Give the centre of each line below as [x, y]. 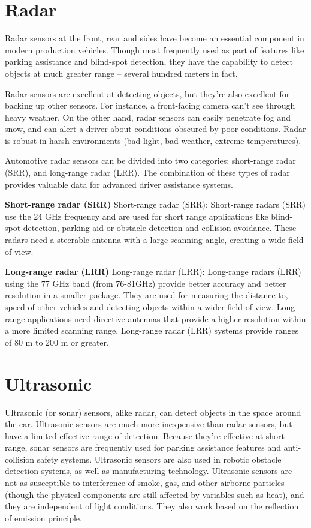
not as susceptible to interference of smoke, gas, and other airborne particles [145, 483]
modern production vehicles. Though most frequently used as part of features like [155, 49]
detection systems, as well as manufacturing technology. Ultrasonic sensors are [149, 471]
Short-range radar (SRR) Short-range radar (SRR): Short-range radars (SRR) [155, 204]
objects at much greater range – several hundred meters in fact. [121, 73]
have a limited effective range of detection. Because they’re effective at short [145, 435]
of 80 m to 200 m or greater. [57, 342]
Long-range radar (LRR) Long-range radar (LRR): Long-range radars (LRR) [153, 271]
